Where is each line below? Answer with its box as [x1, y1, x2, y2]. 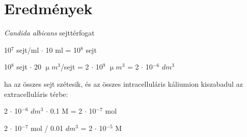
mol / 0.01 [31, 122, 63, 133]
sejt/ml [16, 44, 39, 55]
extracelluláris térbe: [4, 88, 68, 99]
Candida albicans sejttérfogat [4, 27, 95, 38]
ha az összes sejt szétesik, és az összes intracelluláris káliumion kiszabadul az [4, 78, 243, 89]
